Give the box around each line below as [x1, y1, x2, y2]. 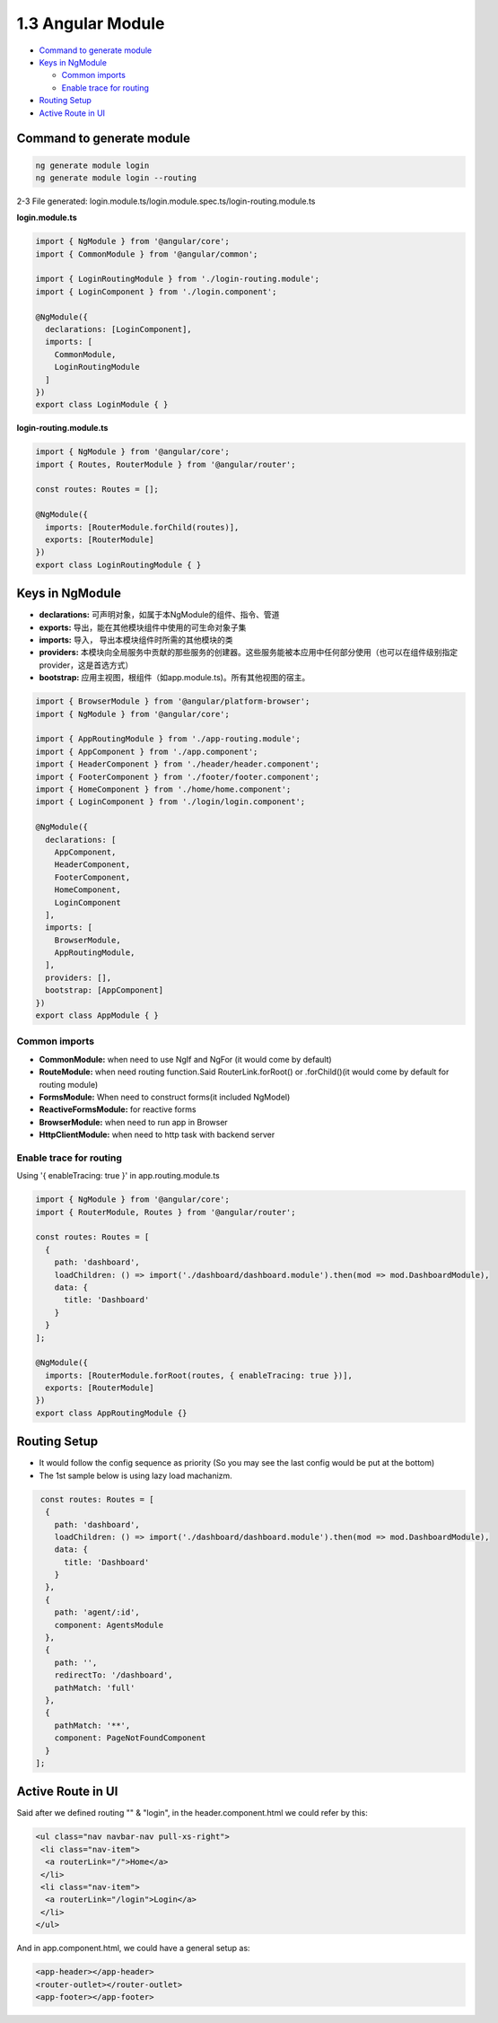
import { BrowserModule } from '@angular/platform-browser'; [35, 696, 310, 706]
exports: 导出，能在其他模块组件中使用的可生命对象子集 [39, 622, 247, 633]
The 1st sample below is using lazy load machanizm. [39, 1470, 232, 1481]
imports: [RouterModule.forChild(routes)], [45, 521, 240, 532]
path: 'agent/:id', [54, 1607, 141, 1617]
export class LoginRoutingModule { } [35, 559, 202, 570]
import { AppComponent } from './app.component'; [35, 746, 258, 757]
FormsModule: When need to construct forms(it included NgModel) [39, 1091, 291, 1102]
